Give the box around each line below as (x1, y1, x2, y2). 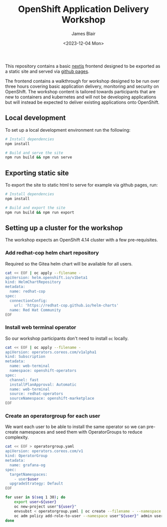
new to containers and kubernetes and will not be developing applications (5, 94, 157, 100)
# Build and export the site (5, 205, 66, 210)
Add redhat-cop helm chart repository (5, 250, 99, 257)
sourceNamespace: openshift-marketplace (9, 396, 94, 401)
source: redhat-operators (9, 391, 64, 396)
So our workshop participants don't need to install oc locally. (5, 335, 129, 341)
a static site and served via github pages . (5, 68, 89, 74)
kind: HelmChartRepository (5, 279, 61, 285)
